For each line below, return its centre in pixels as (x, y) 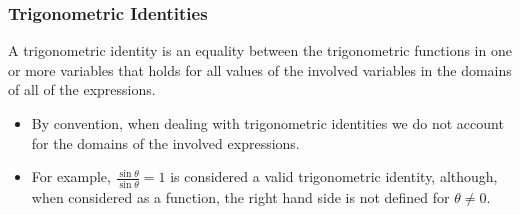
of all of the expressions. (82, 89)
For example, (71, 176)
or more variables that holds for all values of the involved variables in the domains (260, 69)
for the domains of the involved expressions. (165, 142)
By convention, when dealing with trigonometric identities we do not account (267, 123)
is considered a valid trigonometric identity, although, (334, 176)
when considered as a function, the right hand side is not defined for (240, 196)
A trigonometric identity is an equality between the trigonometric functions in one (260, 50)
